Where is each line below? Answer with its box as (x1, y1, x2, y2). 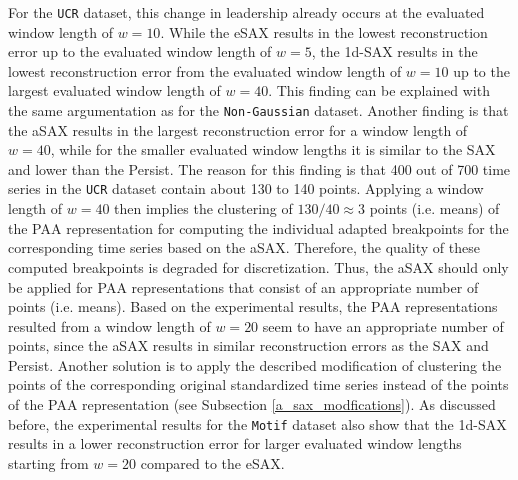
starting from (8, 452, 89, 473)
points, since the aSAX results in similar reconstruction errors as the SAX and (8, 335, 489, 356)
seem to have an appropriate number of (262, 315, 504, 336)
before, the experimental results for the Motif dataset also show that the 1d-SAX (8, 413, 507, 434)
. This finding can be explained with (268, 80, 490, 101)
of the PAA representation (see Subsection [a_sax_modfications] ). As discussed (8, 394, 496, 415)
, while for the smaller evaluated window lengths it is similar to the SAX (50, 139, 496, 160)
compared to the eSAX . (140, 452, 285, 473)
